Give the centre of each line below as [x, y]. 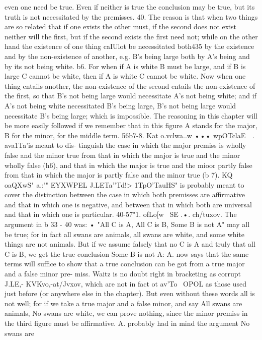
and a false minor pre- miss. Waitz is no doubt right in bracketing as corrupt [123, 274]
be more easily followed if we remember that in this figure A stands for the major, [131, 125]
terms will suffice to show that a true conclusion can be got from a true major [125, 264]
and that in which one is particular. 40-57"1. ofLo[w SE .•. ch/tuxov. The [121, 214]
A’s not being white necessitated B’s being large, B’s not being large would [120, 105]
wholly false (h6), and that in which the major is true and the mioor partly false [128, 165]
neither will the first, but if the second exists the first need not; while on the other [131, 36]
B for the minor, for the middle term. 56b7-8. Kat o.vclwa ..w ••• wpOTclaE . [130, 135]
